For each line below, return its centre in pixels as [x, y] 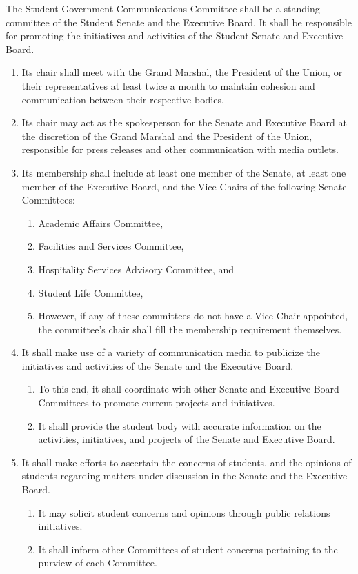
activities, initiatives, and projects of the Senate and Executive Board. [187, 439]
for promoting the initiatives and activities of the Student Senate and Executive [175, 36]
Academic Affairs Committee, [101, 222]
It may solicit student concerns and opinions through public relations [184, 512]
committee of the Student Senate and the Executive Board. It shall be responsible [179, 22]
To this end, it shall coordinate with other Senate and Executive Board [189, 389]
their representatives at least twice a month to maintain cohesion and [168, 85]
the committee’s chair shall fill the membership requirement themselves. [190, 329]
